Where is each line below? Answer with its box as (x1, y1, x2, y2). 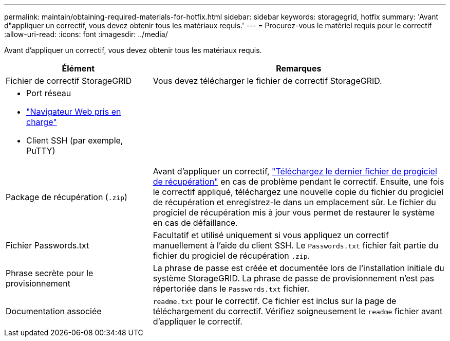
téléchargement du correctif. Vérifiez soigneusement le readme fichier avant (153, 306, 443, 316)
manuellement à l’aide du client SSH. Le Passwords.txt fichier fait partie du (153, 240, 439, 250)
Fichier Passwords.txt (6, 240, 89, 250)
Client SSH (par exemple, (26, 135, 123, 146)
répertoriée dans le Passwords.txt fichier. (153, 283, 310, 294)
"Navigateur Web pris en (26, 106, 121, 117)
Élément (62, 63, 95, 74)
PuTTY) (26, 146, 55, 156)
